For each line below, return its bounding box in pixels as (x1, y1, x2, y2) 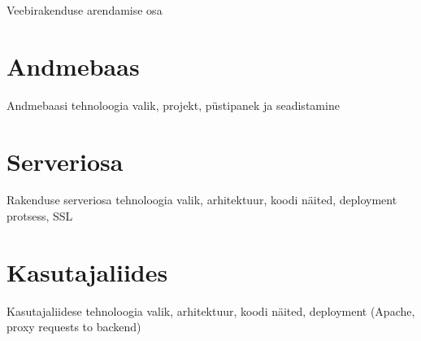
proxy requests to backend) (7, 318, 141, 335)
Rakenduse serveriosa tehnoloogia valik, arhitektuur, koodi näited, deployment (7, 191, 397, 208)
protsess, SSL (7, 208, 73, 225)
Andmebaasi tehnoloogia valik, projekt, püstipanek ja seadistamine (7, 96, 340, 113)
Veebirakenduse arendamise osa (7, 2, 163, 18)
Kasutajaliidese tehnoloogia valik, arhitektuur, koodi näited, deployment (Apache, (7, 302, 415, 319)
